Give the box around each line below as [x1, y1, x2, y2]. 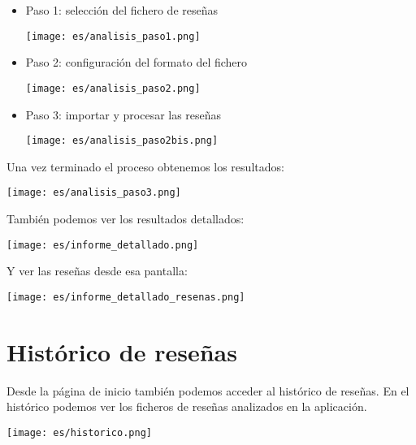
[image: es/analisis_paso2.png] [25, 82, 201, 94]
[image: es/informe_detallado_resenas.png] [6, 291, 245, 303]
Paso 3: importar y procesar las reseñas [25, 106, 222, 123]
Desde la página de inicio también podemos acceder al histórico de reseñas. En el [6, 382, 409, 399]
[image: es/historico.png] [6, 426, 152, 439]
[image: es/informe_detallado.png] [6, 239, 199, 251]
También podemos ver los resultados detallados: [6, 210, 245, 227]
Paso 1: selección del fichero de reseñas [25, 2, 218, 18]
